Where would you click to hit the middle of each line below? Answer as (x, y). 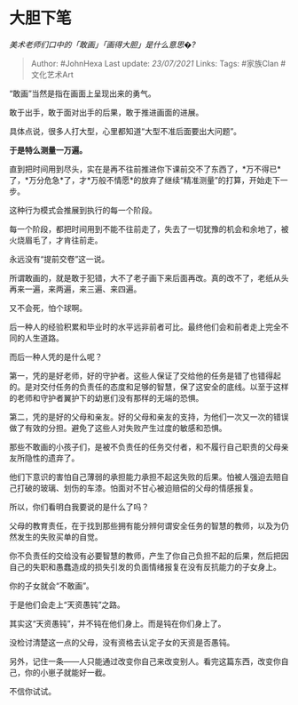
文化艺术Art (52, 74)
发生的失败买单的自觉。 (59, 537)
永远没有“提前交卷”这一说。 (59, 259)
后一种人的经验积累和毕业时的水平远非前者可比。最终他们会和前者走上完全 (145, 326)
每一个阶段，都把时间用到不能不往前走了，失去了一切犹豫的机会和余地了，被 (149, 228)
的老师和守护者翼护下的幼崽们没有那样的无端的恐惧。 (106, 397)
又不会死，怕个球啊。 (48, 308)
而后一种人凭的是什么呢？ (56, 357)
